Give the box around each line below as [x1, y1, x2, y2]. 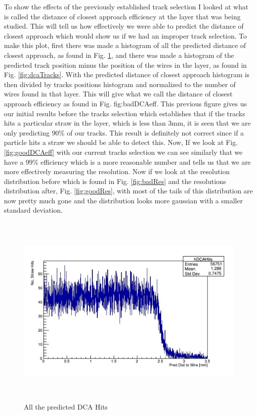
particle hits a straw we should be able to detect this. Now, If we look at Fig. [4, 137, 238, 147]
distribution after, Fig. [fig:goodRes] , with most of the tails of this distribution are [4, 185, 253, 196]
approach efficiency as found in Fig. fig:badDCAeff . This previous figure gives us [4, 98, 247, 108]
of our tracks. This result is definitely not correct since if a [67, 127, 244, 138]
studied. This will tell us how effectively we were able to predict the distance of [4, 21, 244, 31]
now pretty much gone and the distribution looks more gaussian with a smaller [4, 195, 243, 205]
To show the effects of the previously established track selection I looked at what [4, 1, 249, 11]
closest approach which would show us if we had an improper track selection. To [4, 30, 247, 41]
